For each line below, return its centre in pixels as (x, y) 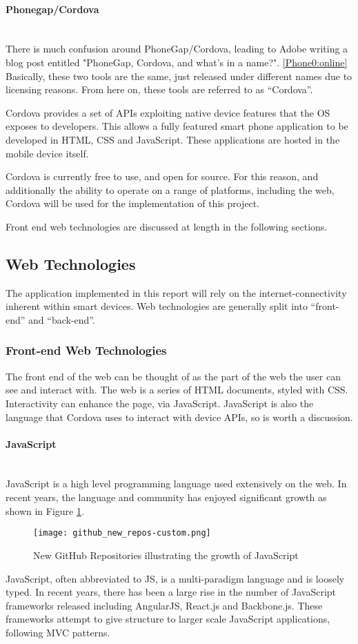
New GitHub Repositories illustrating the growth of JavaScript (166, 555)
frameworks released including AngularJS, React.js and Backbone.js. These (164, 605)
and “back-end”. (62, 319)
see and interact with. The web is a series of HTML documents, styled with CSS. (177, 390)
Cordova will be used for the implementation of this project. (133, 203)
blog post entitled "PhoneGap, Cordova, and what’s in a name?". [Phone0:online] (177, 62)
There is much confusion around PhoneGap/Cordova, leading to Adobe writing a (177, 49)
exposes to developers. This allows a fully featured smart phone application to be (177, 126)
